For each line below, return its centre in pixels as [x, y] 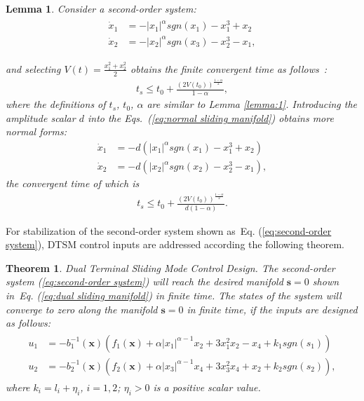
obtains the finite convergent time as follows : [229, 68]
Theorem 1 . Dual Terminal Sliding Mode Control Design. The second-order [170, 267]
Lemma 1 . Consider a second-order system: [101, 8]
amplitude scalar [41, 117]
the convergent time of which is [73, 183]
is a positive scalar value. [207, 387]
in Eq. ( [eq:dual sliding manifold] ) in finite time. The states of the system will [174, 295]
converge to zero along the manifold [82, 309]
